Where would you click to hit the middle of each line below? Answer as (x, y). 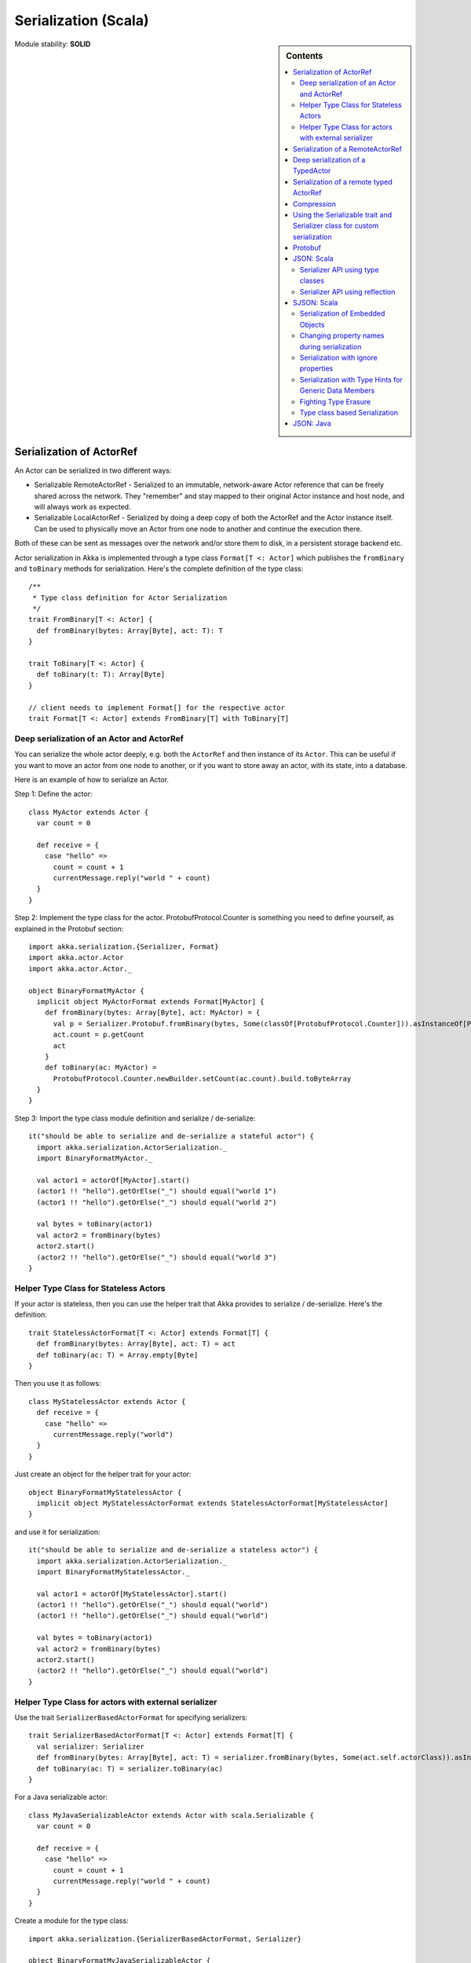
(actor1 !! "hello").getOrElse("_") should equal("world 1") (157, 1191)
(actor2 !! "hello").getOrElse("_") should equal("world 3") (157, 1257)
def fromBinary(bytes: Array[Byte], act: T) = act (136, 1344)
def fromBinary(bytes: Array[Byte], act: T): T (130, 631)
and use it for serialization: (57, 1532)
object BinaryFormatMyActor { (87, 991)
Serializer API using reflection (347, 291)
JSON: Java (312, 423)
